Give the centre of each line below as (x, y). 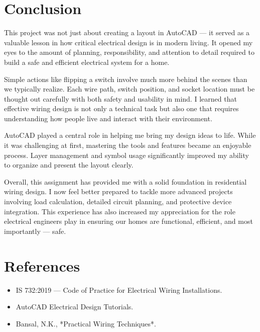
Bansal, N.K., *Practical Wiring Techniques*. (86, 323)
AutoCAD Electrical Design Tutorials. (75, 307)
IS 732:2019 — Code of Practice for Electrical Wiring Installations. (119, 289)
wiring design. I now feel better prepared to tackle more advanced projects (118, 191)
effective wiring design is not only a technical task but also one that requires (121, 108)
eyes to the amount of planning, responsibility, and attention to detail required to (129, 52)
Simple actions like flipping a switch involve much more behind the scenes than (126, 79)
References (42, 265)
